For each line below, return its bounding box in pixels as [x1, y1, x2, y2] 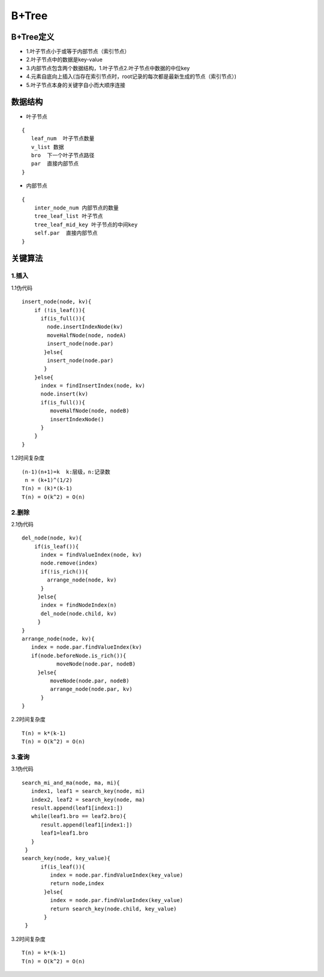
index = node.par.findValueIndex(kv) [31, 644, 142, 651]
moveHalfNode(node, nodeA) [47, 332, 127, 338]
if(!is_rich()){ [40, 568, 89, 575]
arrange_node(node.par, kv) [50, 686, 133, 693]
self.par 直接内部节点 [34, 230, 98, 236]
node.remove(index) [40, 560, 98, 567]
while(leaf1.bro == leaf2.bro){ [31, 813, 127, 820]
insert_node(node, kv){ [22, 298, 92, 305]
